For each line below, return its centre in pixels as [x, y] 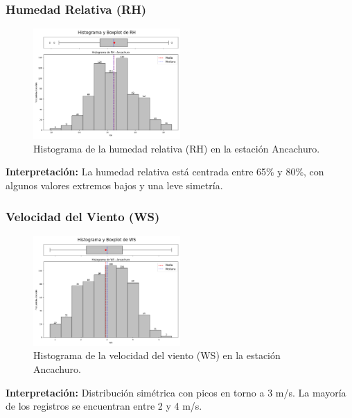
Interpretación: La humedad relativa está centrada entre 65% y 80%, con [165, 172]
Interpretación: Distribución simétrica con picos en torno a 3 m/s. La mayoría [176, 392]
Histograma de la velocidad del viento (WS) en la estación [157, 355]
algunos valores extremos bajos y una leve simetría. [114, 185]
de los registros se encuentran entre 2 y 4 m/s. [104, 406]
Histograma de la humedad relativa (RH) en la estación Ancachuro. [177, 148]
